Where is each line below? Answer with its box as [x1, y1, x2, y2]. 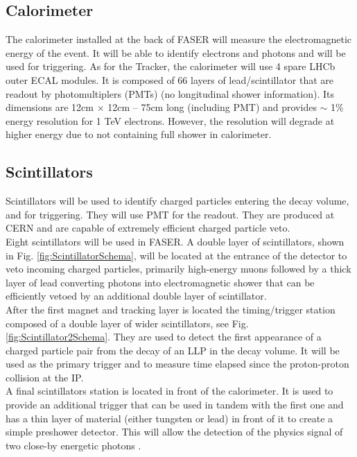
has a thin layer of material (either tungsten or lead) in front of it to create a [6, 411, 333, 425]
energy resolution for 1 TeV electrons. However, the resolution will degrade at [6, 113, 335, 128]
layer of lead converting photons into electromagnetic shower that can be [6, 275, 315, 289]
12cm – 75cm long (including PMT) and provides [107, 100, 317, 114]
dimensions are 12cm [6, 100, 94, 114]
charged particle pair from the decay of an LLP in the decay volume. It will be [6, 343, 340, 357]
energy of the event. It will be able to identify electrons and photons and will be [6, 45, 346, 60]
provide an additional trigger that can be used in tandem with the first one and [6, 397, 344, 412]
